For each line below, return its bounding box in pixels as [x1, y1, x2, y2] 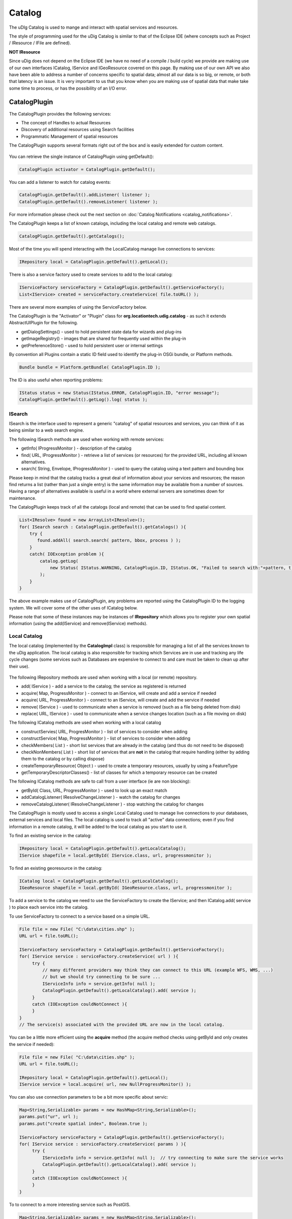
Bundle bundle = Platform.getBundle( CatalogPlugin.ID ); [19, 364, 161, 370]
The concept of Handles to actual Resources [21, 119, 111, 125]
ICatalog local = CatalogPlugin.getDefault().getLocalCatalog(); [19, 878, 179, 884]
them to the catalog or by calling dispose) [21, 756, 105, 762]
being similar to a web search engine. [9, 427, 84, 433]
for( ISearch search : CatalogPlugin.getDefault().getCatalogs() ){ [19, 524, 186, 530]
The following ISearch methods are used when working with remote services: [9, 436, 164, 442]
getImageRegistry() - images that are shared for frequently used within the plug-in [21, 335, 186, 341]
